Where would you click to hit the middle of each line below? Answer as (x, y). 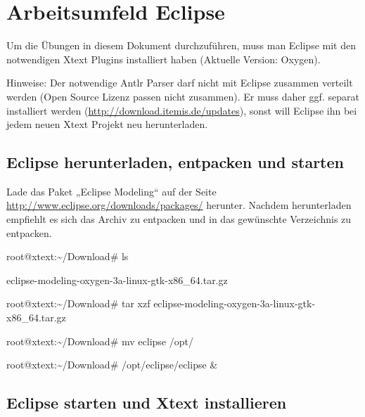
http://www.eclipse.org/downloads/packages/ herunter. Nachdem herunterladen (179, 205)
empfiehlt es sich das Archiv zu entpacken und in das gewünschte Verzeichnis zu (179, 219)
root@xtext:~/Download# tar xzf (78, 303)
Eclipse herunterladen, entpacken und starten (175, 162)
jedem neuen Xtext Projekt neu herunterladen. (107, 124)
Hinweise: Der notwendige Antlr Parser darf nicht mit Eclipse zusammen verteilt (180, 83)
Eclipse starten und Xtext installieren (147, 403)
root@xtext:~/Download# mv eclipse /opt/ (100, 341)
